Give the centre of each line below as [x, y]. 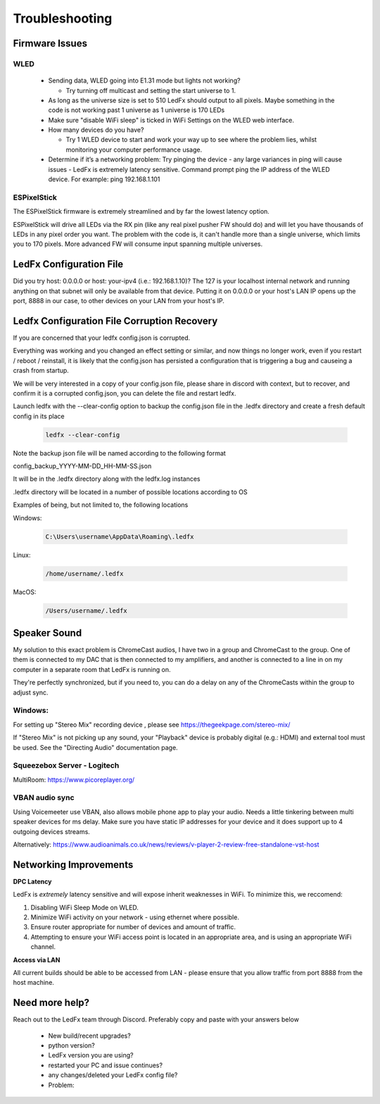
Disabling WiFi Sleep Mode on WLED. [84, 907]
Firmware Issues [50, 43]
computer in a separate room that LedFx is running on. [92, 669]
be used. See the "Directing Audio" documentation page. [96, 747]
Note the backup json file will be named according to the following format [120, 453]
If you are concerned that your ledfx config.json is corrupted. [102, 338]
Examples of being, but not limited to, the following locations [101, 505]
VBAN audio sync [44, 798]
